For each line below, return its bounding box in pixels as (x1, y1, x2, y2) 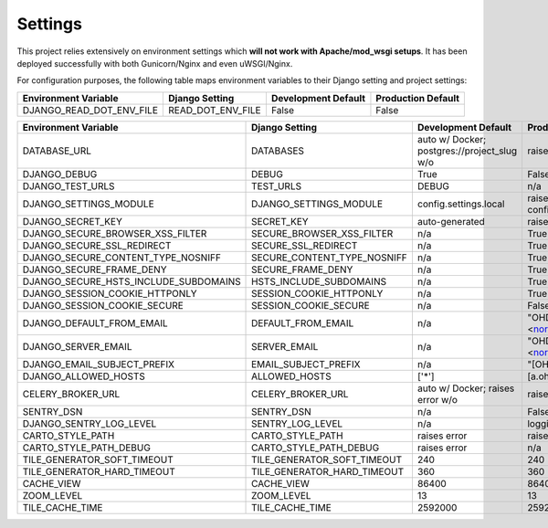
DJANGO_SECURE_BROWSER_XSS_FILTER (22, 227, 207, 239)
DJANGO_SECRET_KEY (22, 215, 122, 227)
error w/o (416, 393, 458, 406)
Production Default (375, 91, 460, 104)
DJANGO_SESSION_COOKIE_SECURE (22, 299, 184, 312)
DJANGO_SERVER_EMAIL (22, 340, 132, 353)
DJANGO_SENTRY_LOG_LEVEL (22, 417, 157, 429)
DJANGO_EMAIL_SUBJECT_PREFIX (22, 357, 175, 370)
